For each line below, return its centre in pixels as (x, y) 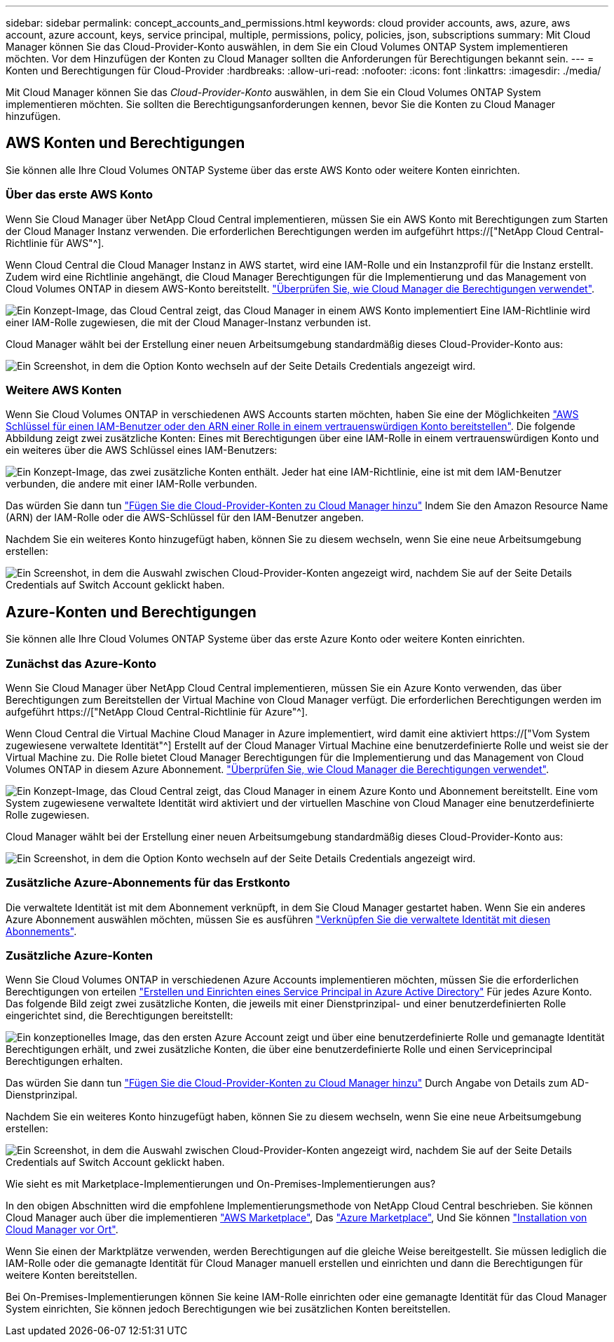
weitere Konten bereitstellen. (71, 1275)
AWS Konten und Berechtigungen (125, 143)
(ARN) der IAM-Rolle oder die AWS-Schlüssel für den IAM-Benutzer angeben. (185, 518)
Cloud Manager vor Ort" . (62, 1230)
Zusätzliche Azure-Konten (79, 956)
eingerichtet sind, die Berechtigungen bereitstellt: (120, 1016)
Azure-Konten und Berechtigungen (131, 612)
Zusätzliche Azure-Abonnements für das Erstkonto (148, 883)
